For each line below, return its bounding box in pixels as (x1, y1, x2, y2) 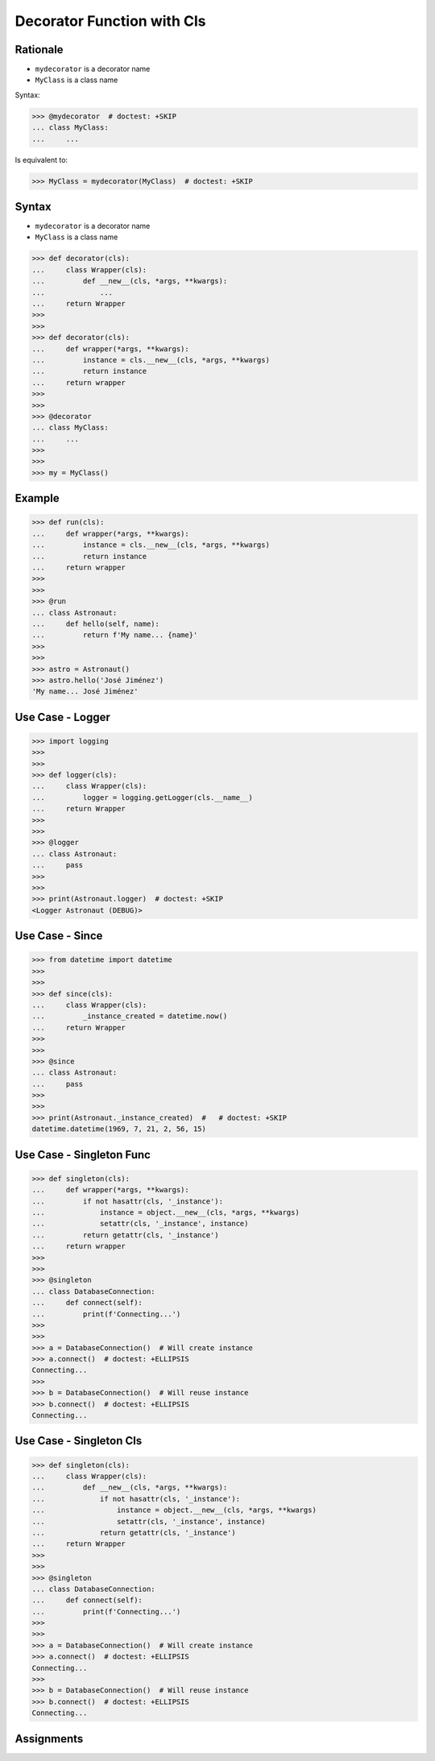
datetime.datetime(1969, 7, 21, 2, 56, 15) (31, 1125, 207, 1133)
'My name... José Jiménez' (31, 687, 139, 696)
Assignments (14, 1732, 84, 1746)
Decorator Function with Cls (14, 12, 206, 30)
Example (14, 491, 60, 505)
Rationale (14, 43, 64, 56)
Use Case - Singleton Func (14, 1148, 151, 1162)
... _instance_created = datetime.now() (31, 1012, 228, 1021)
